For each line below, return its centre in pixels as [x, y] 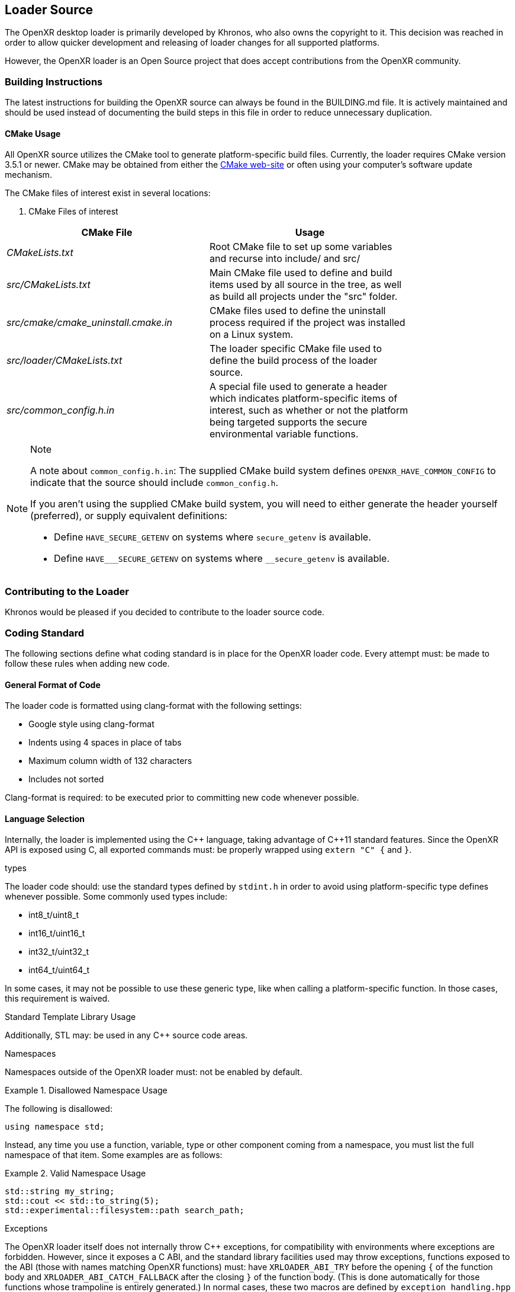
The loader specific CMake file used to [296, 349]
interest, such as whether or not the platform [309, 410]
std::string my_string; [60, 1192]
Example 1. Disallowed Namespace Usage [86, 1090]
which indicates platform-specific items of [304, 399]
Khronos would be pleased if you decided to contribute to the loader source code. [165, 612]
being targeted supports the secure [289, 422]
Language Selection [45, 818]
